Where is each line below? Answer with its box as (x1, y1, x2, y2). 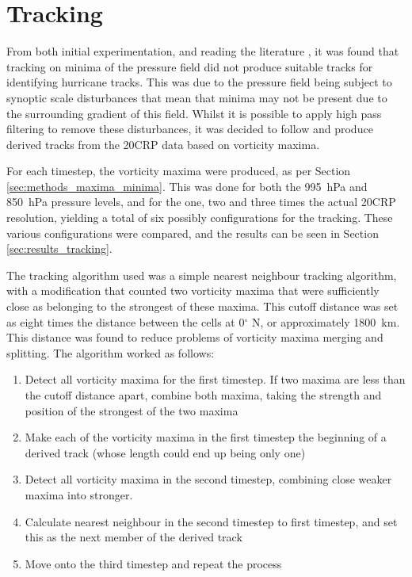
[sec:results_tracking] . (6, 240, 113, 257)
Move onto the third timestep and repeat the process (25, 555, 282, 571)
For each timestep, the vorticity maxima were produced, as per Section (6, 162, 351, 179)
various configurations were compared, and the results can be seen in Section (6, 224, 379, 241)
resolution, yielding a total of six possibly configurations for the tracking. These (6, 209, 393, 226)
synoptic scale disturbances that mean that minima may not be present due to (6, 89, 387, 105)
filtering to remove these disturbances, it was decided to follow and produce (6, 120, 373, 137)
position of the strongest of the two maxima (25, 402, 238, 418)
